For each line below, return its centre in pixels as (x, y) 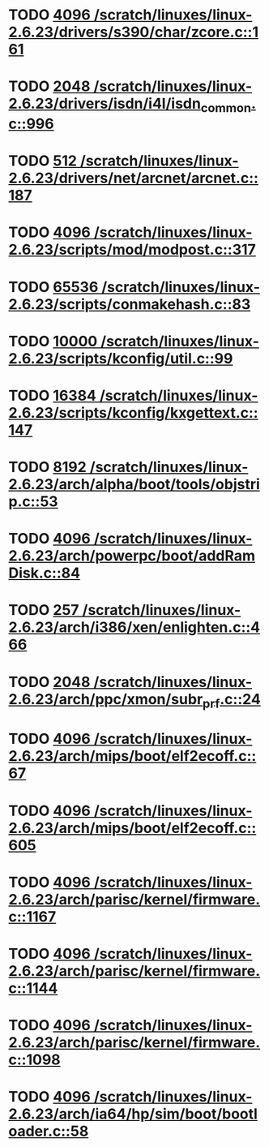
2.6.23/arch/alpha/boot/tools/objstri (134, 485)
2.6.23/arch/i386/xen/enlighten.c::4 (134, 627)
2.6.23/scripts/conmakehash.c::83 (130, 304)
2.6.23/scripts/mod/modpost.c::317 (132, 250)
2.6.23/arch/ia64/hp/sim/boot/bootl (133, 1114)
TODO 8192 (47, 467)
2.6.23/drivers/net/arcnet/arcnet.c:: (134, 178)
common (226, 107)
